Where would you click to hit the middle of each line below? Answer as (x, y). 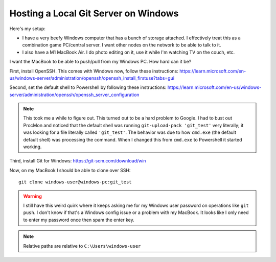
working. (32, 147)
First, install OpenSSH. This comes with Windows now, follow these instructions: (94, 71)
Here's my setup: (27, 29)
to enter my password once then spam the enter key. (79, 220)
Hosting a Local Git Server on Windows (94, 13)
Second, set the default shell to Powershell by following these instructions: (88, 87)
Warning (32, 196)
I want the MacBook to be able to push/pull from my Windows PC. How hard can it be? (100, 62)
